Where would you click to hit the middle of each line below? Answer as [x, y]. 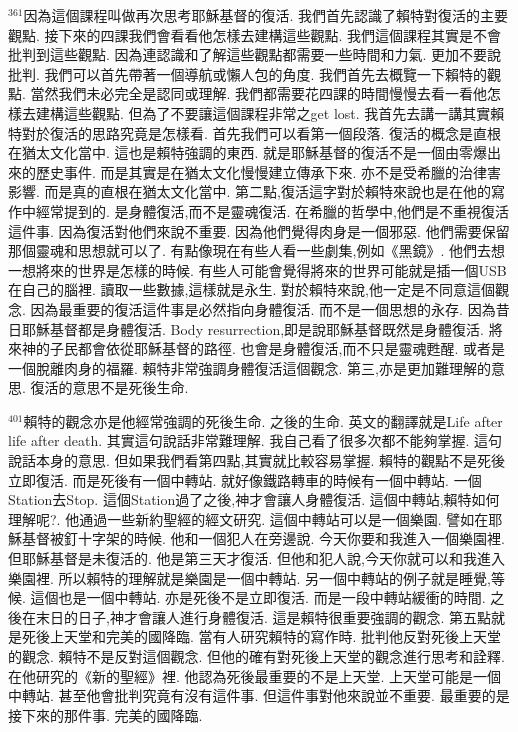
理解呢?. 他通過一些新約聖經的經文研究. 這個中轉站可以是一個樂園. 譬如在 [248, 518]
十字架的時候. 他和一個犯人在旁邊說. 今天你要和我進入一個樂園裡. [291, 538]
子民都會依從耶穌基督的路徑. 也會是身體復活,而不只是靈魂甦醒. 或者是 [277, 348]
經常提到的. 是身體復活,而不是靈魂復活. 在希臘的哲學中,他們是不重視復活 [272, 210]
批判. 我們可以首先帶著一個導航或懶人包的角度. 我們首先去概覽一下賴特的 [248, 73]
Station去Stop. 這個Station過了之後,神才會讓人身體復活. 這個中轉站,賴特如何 [254, 499]
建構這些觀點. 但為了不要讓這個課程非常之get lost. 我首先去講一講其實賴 [270, 112]
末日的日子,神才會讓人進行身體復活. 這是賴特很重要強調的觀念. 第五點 [263, 616]
